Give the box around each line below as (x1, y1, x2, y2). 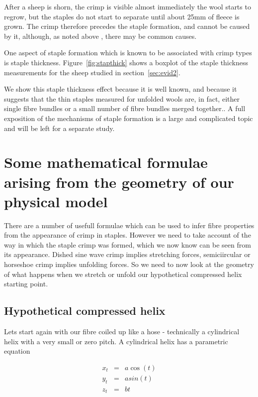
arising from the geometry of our (4, 171, 234, 192)
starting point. (4, 278, 48, 289)
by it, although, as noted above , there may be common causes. (4, 30, 197, 41)
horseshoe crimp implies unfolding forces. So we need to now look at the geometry (4, 259, 254, 269)
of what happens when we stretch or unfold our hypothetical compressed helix (4, 268, 242, 279)
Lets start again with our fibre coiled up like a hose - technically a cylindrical (4, 326, 240, 336)
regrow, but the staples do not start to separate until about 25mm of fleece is (4, 11, 240, 21)
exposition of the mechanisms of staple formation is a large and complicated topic (4, 113, 253, 123)
